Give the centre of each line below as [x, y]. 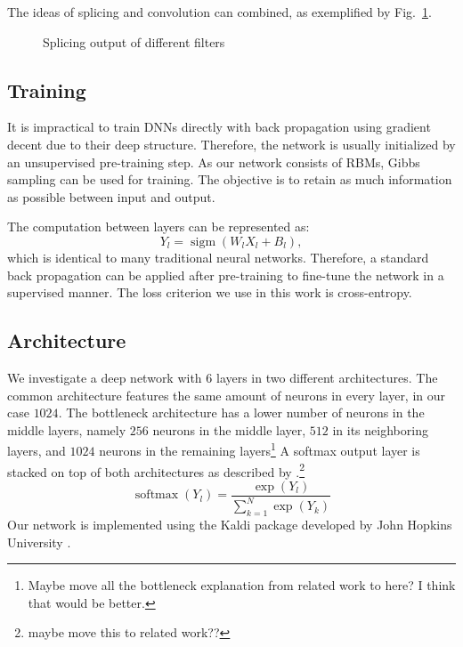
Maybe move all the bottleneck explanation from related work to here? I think [242, 585]
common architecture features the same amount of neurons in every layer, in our [227, 395]
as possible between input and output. [111, 196]
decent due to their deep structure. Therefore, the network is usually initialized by [231, 144]
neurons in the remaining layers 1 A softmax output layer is [260, 449]
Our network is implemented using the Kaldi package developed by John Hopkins [230, 525]
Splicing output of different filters [134, 41]
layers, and [37, 450]
